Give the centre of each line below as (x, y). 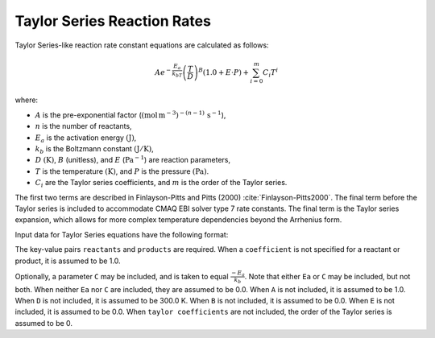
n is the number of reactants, (83, 126)
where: (27, 100)
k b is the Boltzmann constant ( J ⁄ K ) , (95, 150)
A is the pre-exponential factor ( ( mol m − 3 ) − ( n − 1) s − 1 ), (130, 115)
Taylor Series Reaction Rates (113, 21)
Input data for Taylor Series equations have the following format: (122, 234)
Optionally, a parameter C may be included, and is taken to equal (122, 276)
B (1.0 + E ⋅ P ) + (224, 72)
